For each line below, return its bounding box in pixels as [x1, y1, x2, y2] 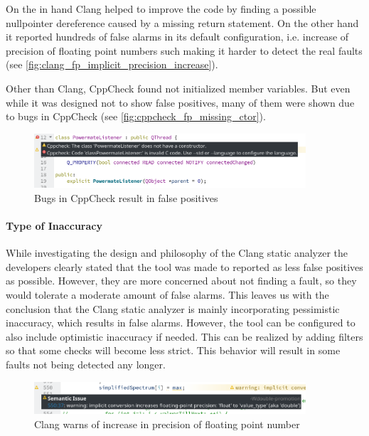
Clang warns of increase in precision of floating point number [34, 417, 300, 432]
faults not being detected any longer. [6, 357, 166, 372]
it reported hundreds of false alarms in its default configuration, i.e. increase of [6, 29, 349, 44]
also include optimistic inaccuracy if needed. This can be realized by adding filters [6, 329, 363, 344]
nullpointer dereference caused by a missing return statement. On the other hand [6, 15, 359, 30]
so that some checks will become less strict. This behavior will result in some [6, 343, 341, 358]
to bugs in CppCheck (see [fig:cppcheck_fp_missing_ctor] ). [6, 109, 266, 124]
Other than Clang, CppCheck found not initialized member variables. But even [6, 80, 351, 95]
